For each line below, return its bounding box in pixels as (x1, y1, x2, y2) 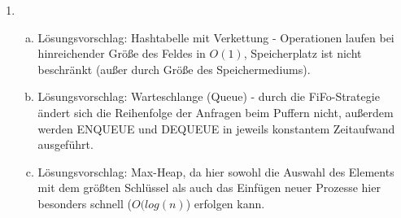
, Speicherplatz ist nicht (243, 45, 362, 62)
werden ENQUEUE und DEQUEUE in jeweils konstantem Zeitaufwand (37, 120, 395, 137)
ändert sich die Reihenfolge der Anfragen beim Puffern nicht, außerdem (37, 103, 394, 120)
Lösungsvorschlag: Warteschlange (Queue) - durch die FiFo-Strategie (37, 88, 380, 105)
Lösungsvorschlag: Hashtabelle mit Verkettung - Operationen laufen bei (37, 28, 394, 46)
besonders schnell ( (37, 194, 132, 211)
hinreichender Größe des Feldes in (37, 45, 206, 62)
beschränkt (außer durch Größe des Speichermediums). (37, 60, 311, 77)
